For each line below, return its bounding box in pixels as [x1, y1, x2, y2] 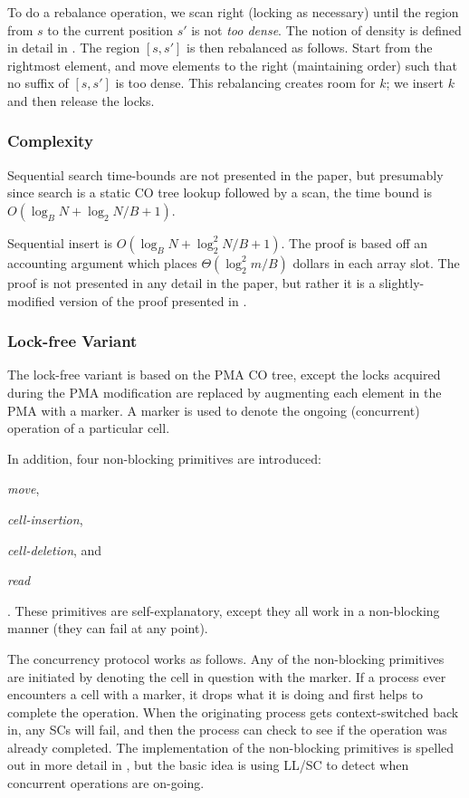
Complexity [7, 130, 93, 152]
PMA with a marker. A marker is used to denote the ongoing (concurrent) [7, 400, 420, 419]
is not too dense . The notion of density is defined [191, 20, 462, 39]
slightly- [379, 273, 425, 292]
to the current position [47, 20, 173, 39]
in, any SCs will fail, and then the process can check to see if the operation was [7, 720, 447, 739]
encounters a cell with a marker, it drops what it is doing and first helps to [7, 685, 424, 704]
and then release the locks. [7, 91, 155, 110]
